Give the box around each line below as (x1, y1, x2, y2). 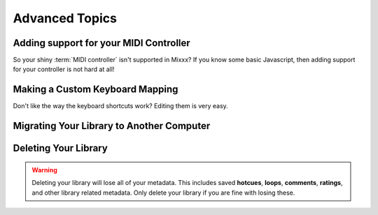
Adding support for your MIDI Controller (13, 37, 190, 49)
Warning (31, 165, 57, 174)
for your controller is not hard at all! (13, 65, 115, 73)
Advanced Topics (13, 10, 117, 26)
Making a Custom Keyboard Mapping (13, 84, 178, 96)
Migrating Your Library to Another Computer (13, 120, 211, 132)
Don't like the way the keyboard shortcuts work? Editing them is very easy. (13, 102, 229, 110)
